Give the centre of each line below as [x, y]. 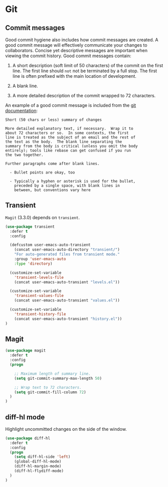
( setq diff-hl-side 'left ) [42, 457]
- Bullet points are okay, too [42, 173]
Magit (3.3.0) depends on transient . [43, 217]
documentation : [22, 111]
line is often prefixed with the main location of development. [74, 76]
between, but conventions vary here [53, 190]
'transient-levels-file [39, 277]
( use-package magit [26, 351]
